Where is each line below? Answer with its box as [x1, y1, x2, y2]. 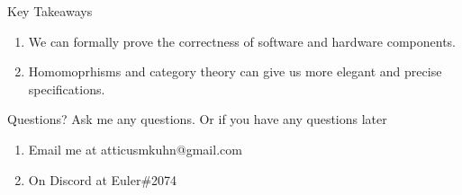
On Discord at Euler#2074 [28, 170, 177, 189]
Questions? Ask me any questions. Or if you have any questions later [7, 110, 387, 129]
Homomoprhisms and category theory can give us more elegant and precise [28, 62, 442, 81]
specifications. [28, 79, 105, 98]
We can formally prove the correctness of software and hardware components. [28, 31, 457, 50]
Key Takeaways [7, 2, 93, 20]
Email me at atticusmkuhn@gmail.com [28, 139, 242, 158]
